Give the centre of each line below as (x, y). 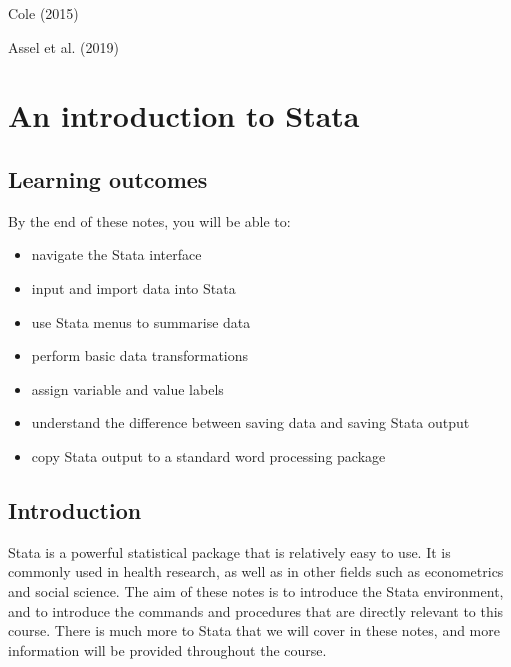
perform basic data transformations (140, 355)
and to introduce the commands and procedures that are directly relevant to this (256, 610)
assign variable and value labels (127, 388)
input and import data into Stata (133, 287)
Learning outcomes (108, 178)
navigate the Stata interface (116, 254)
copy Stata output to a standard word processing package (208, 455)
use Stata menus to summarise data (141, 321)
